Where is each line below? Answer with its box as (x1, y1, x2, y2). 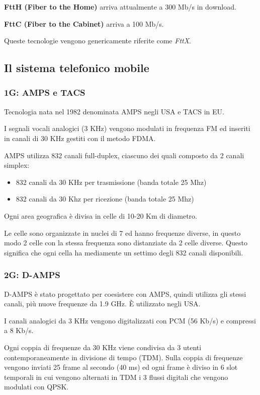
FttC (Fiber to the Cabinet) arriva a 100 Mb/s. (4, 18, 164, 29)
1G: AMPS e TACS (4, 86, 85, 99)
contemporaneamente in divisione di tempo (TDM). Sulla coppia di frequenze (4, 352, 243, 362)
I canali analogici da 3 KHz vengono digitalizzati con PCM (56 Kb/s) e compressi (4, 315, 256, 325)
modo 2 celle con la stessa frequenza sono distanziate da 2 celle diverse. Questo (4, 237, 247, 248)
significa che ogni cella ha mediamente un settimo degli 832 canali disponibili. (4, 247, 243, 257)
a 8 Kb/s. (4, 325, 34, 336)
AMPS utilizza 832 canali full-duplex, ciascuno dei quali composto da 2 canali (4, 150, 244, 160)
